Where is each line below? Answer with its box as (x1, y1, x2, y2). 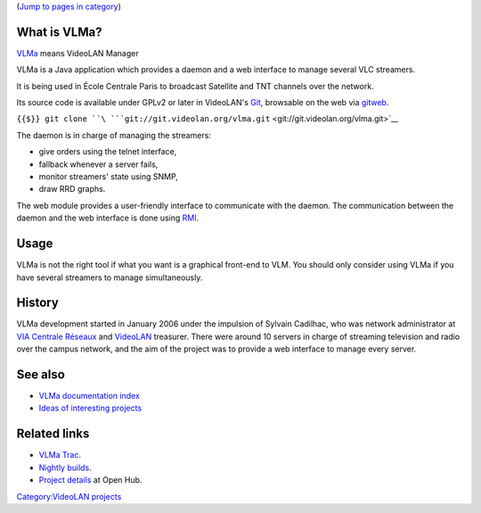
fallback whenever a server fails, (38, 159, 159, 170)
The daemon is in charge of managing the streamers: (16, 129, 211, 140)
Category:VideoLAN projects (16, 491, 122, 501)
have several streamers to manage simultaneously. (16, 272, 203, 283)
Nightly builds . (38, 462, 93, 473)
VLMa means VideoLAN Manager (16, 47, 139, 58)
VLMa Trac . (38, 450, 82, 460)
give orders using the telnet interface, (38, 146, 177, 157)
